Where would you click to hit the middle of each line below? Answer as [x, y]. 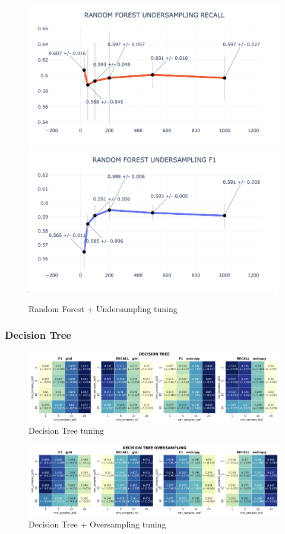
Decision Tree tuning [66, 430]
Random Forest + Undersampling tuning [103, 308]
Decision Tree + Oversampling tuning [97, 524]
